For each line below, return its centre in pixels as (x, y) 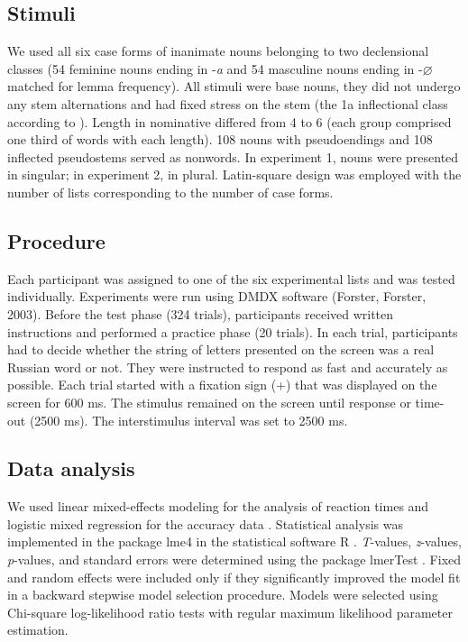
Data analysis (71, 468)
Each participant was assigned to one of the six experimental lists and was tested (231, 278)
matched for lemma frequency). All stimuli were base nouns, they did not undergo (234, 86)
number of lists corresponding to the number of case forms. (170, 192)
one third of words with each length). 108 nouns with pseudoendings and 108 (220, 139)
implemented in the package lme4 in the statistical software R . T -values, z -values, (235, 541)
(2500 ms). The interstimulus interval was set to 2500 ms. (188, 420)
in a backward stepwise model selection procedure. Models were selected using (223, 595)
